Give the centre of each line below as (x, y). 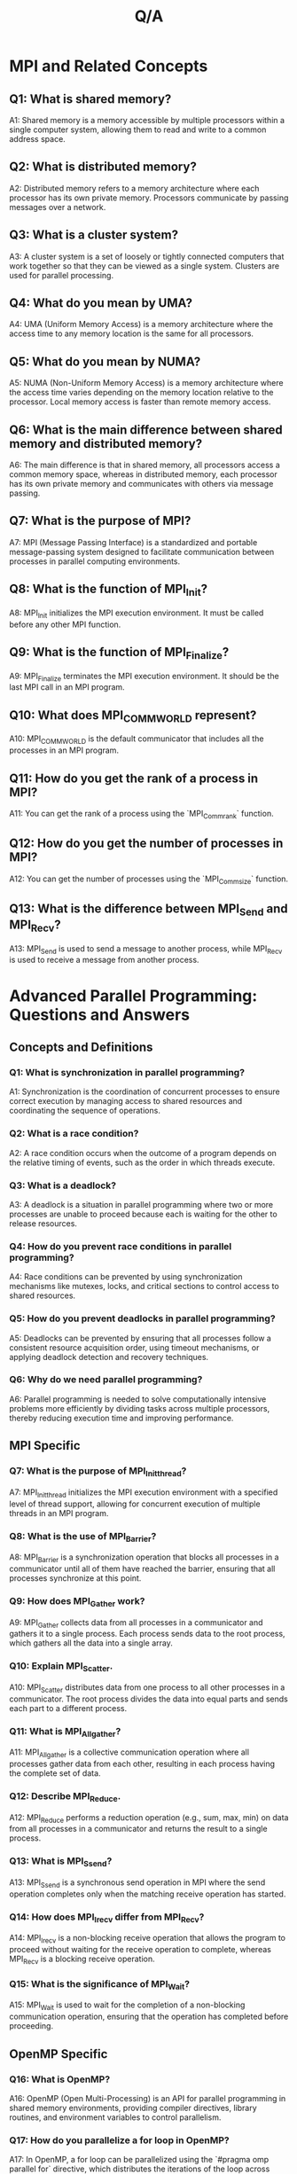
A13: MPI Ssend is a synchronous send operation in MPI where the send (137, 1883)
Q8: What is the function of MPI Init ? (109, 590)
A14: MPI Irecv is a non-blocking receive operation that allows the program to (148, 1939)
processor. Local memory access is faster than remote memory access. (140, 402)
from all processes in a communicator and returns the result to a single (138, 1829)
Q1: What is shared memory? (90, 99)
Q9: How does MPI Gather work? (77, 1602)
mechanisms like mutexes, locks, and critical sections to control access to (144, 1286)
